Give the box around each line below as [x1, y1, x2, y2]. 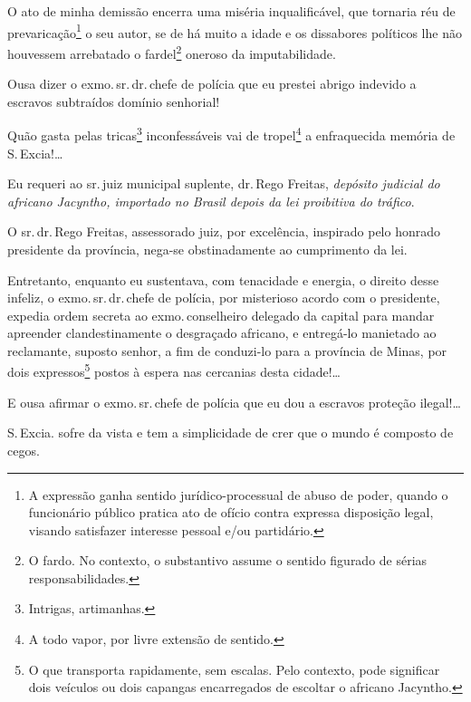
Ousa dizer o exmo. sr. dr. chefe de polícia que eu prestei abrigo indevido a [7, 74, 417, 93]
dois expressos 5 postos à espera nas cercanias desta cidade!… [7, 360, 341, 381]
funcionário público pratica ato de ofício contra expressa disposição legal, [28, 503, 434, 522]
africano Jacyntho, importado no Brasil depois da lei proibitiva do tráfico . [7, 191, 415, 210]
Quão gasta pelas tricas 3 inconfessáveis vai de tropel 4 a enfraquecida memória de [7, 123, 456, 144]
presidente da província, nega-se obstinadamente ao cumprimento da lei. [7, 239, 408, 258]
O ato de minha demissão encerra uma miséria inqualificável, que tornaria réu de [7, 2, 456, 20]
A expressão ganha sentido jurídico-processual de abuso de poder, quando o [28, 485, 448, 504]
